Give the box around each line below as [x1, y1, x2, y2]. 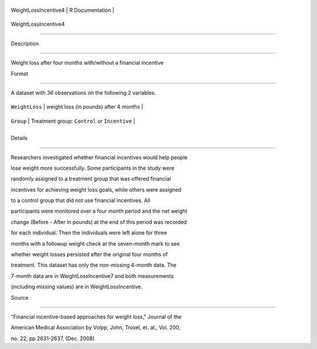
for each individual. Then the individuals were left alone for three [11, 229, 167, 236]
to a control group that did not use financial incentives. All [11, 197, 151, 204]
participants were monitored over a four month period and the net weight [11, 207, 187, 214]
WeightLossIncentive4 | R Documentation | [11, 6, 114, 14]
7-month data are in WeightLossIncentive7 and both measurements [11, 272, 174, 279]
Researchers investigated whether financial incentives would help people [11, 153, 188, 161]
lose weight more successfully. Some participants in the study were [11, 165, 174, 172]
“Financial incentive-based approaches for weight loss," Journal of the [11, 313, 182, 320]
